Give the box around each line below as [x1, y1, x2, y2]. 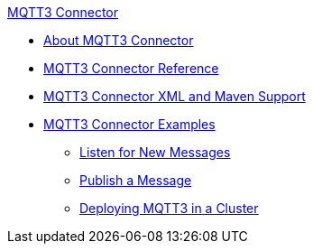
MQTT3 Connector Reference [43, 60, 219, 76]
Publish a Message [79, 172, 192, 188]
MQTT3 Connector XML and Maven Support [43, 88, 306, 104]
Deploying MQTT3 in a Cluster [79, 200, 259, 216]
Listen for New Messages [79, 144, 231, 160]
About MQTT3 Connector [43, 33, 194, 48]
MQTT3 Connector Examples [43, 116, 216, 132]
